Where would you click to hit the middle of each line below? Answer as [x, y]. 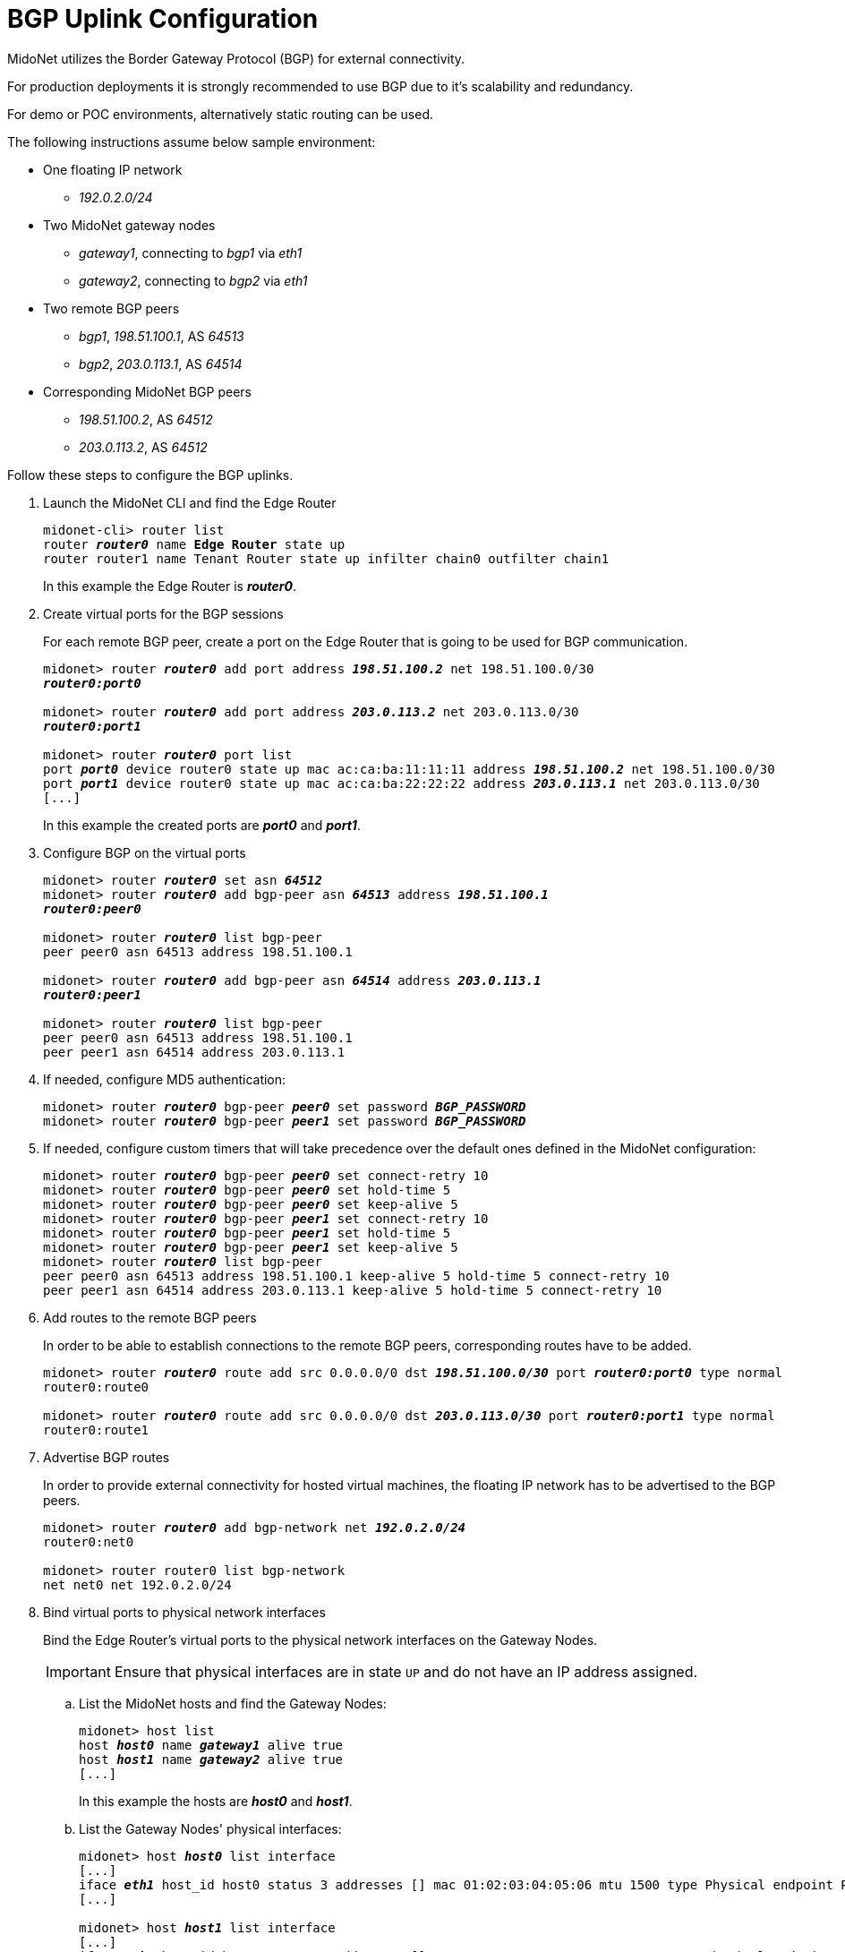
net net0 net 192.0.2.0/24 [137, 1584]
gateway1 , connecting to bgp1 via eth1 [191, 253]
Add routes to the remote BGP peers [150, 1317]
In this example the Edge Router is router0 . [170, 586]
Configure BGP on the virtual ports [145, 852]
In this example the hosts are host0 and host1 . [216, 1801]
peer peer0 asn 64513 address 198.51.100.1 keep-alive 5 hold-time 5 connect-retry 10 [356, 1276]
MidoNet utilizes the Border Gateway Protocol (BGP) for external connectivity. [236, 58]
